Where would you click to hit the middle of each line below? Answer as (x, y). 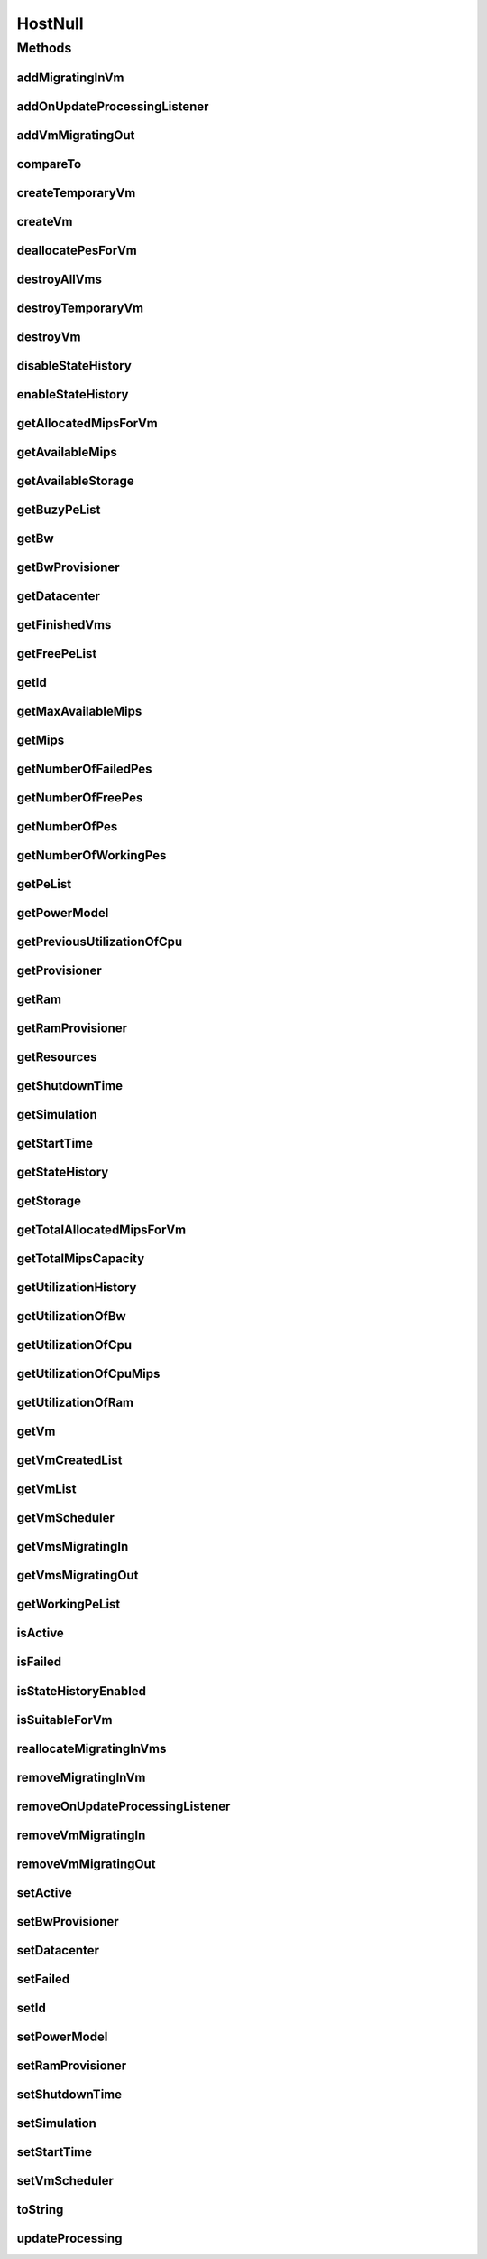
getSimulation (57, 1115)
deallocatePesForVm (77, 250)
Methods (44, 48)
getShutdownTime (70, 1086)
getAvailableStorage (75, 480)
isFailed (39, 1662)
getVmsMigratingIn (73, 1547)
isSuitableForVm (64, 1720)
